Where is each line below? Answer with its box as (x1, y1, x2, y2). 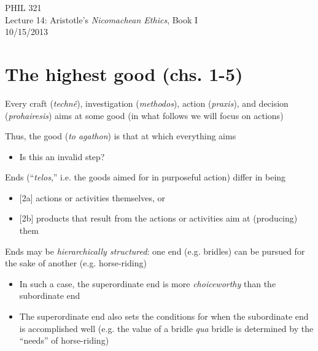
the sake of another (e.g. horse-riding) (5, 256, 147, 269)
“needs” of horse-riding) (19, 334, 109, 347)
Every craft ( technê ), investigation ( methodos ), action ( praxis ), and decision (5, 96, 289, 109)
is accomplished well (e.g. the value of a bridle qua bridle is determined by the (19, 322, 314, 334)
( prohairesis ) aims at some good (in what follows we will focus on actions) (5, 109, 284, 121)
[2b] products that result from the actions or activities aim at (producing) (19, 212, 298, 225)
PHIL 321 (5, 1, 42, 13)
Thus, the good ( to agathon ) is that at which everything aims (5, 129, 236, 142)
